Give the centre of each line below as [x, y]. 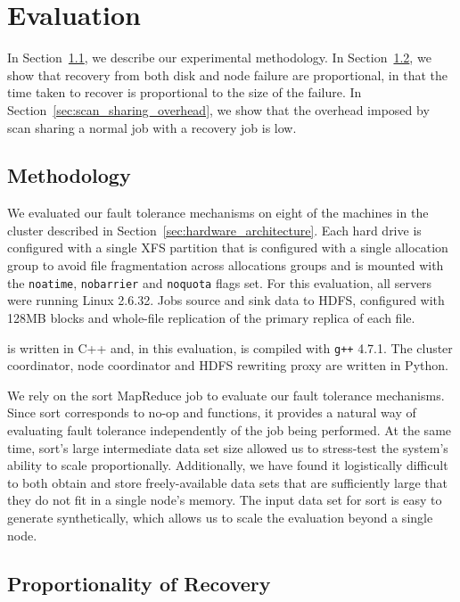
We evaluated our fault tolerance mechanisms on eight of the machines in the [218, 213]
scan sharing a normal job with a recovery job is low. [152, 127]
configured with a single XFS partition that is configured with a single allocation [228, 247]
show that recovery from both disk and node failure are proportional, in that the [227, 74]
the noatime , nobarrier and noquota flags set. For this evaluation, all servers [220, 282]
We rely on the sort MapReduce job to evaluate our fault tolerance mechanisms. [226, 395]
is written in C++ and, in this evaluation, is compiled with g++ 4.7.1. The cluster [230, 347]
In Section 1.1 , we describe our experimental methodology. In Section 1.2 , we [219, 58]
